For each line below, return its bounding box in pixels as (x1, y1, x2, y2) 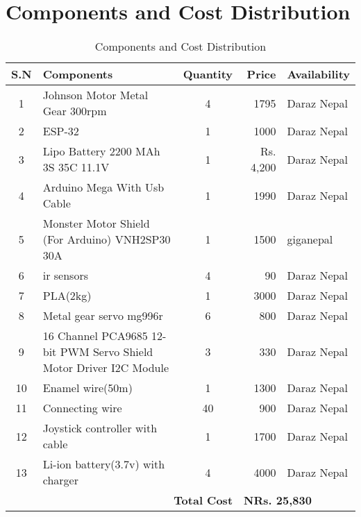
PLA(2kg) (42, 287, 92, 304)
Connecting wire (42, 400, 122, 416)
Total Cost (174, 492, 233, 509)
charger (42, 472, 78, 489)
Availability (287, 66, 350, 83)
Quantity (183, 66, 233, 83)
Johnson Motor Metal (42, 87, 149, 103)
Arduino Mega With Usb (42, 179, 165, 196)
